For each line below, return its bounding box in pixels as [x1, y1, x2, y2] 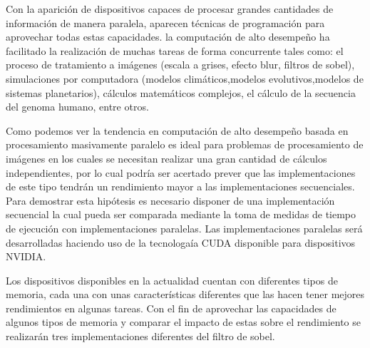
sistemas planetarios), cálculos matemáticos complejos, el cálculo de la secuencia [6, 85, 356, 100]
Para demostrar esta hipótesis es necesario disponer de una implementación [6, 193, 335, 208]
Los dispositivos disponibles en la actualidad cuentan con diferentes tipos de [6, 272, 338, 287]
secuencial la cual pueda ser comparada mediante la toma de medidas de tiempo [6, 207, 356, 222]
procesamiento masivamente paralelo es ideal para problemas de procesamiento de [6, 137, 364, 152]
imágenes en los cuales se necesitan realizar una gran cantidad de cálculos [6, 150, 327, 165]
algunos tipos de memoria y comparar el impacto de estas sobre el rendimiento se [6, 314, 361, 329]
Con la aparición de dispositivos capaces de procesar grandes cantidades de [6, 1, 334, 16]
